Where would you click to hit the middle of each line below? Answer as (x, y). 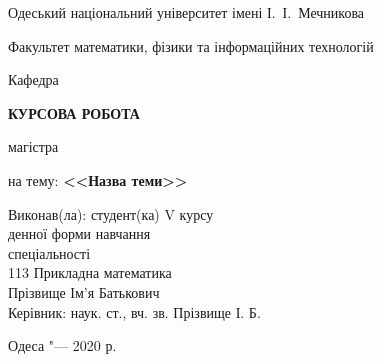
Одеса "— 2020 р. (62, 345)
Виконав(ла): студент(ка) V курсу (111, 213)
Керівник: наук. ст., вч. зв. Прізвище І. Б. (134, 311)
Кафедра (33, 79)
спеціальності (49, 252)
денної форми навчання (79, 233)
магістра (33, 146)
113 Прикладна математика (90, 272)
